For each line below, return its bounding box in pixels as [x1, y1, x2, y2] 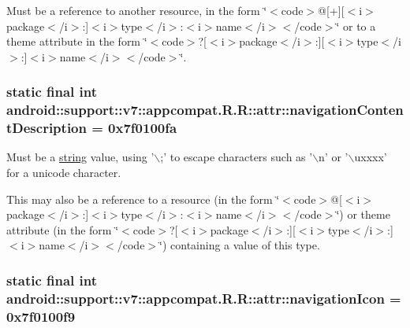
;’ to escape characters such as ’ [160, 149, 313, 165]
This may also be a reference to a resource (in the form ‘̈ [6, 190, 280, 207]
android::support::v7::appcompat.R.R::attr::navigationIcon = [6, 288, 401, 308]
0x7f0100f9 [6, 306, 76, 326]
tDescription [6, 118, 87, 138]
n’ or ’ [319, 149, 348, 165]
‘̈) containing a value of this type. [159, 237, 320, 253]
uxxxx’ [354, 149, 387, 165]
